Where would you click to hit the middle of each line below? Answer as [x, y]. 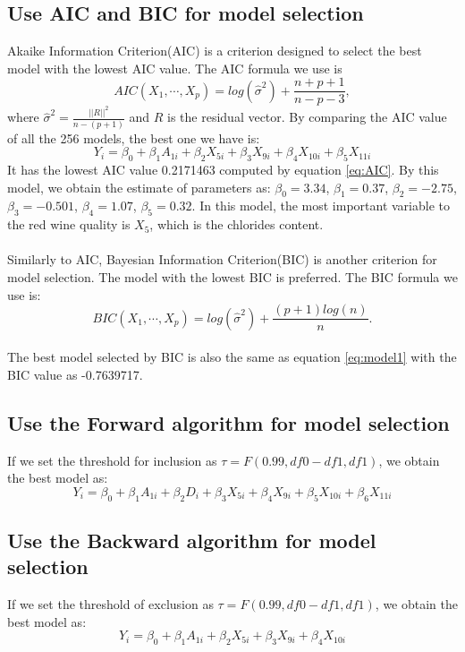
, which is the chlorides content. [237, 224]
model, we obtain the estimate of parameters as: [139, 187]
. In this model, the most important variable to [321, 206]
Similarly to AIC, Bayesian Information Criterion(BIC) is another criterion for [222, 259]
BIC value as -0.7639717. [75, 374]
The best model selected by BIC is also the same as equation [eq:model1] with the [232, 357]
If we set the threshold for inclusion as [112, 460]
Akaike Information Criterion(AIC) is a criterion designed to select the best [215, 51]
